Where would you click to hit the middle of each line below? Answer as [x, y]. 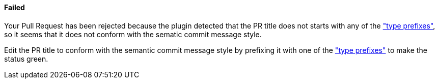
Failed [15, 7]
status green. [26, 59]
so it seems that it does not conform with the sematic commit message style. [133, 34]
